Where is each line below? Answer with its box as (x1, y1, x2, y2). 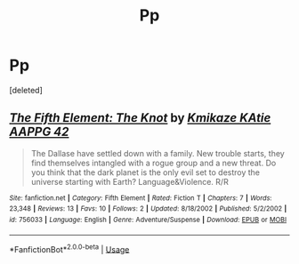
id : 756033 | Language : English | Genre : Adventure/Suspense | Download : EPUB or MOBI (9, 215, 287, 225)
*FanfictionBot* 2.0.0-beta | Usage (9, 242, 130, 254)
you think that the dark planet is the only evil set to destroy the (30, 166, 261, 178)
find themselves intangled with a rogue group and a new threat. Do (30, 157, 277, 168)
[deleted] (9, 84, 43, 95)
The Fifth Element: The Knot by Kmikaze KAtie (9, 110, 271, 125)
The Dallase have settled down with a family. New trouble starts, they (30, 148, 285, 158)
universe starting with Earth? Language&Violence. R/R (30, 176, 229, 187)
